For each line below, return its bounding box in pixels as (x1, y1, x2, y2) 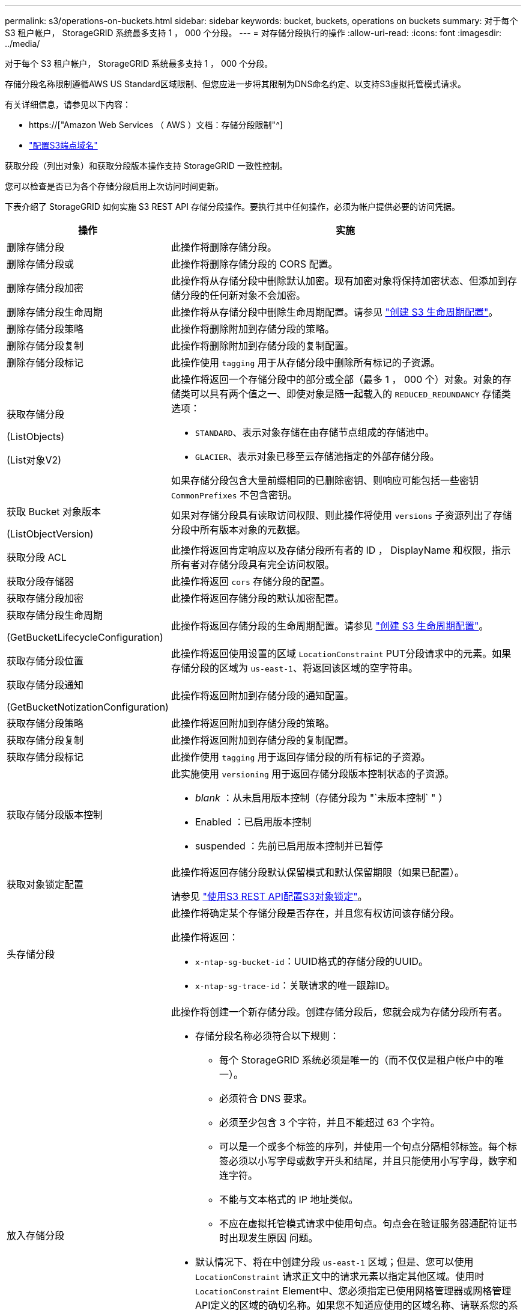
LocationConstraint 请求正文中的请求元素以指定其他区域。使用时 (195, 1270, 485, 1282)
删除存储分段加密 (7, 282, 84, 294)
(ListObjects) (7, 430, 65, 442)
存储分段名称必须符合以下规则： (195, 1030, 339, 1042)
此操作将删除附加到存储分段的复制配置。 (171, 340, 354, 352)
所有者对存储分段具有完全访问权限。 (171, 559, 334, 571)
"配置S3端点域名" (29, 140, 98, 150)
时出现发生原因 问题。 (219, 1232, 318, 1244)
